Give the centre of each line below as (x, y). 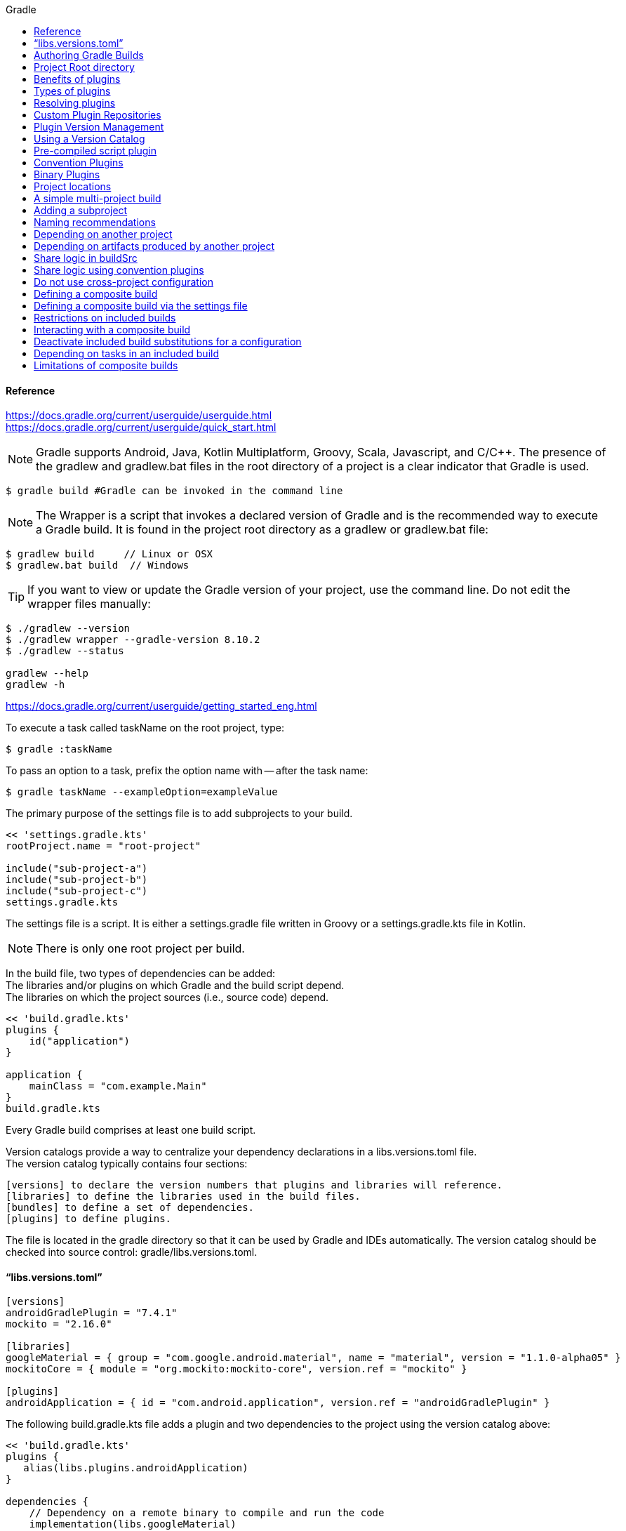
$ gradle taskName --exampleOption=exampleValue (142, 792)
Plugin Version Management (99, 127)
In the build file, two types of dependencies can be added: (141, 974)
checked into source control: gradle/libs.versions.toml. (132, 1252)
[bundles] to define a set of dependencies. (130, 1208)
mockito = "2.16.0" (59, 1324)
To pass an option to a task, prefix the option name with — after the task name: (187, 771)
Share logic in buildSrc (86, 258)
